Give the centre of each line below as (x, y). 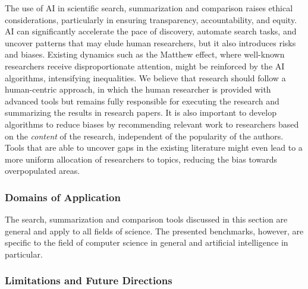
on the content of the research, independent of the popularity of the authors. (144, 136)
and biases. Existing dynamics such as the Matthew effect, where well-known (145, 54)
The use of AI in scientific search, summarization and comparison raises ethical (149, 8)
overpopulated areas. (43, 171)
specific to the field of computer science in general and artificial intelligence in (147, 242)
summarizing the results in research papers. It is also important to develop (141, 112)
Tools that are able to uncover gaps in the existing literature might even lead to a (154, 147)
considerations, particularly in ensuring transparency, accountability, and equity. (151, 19)
